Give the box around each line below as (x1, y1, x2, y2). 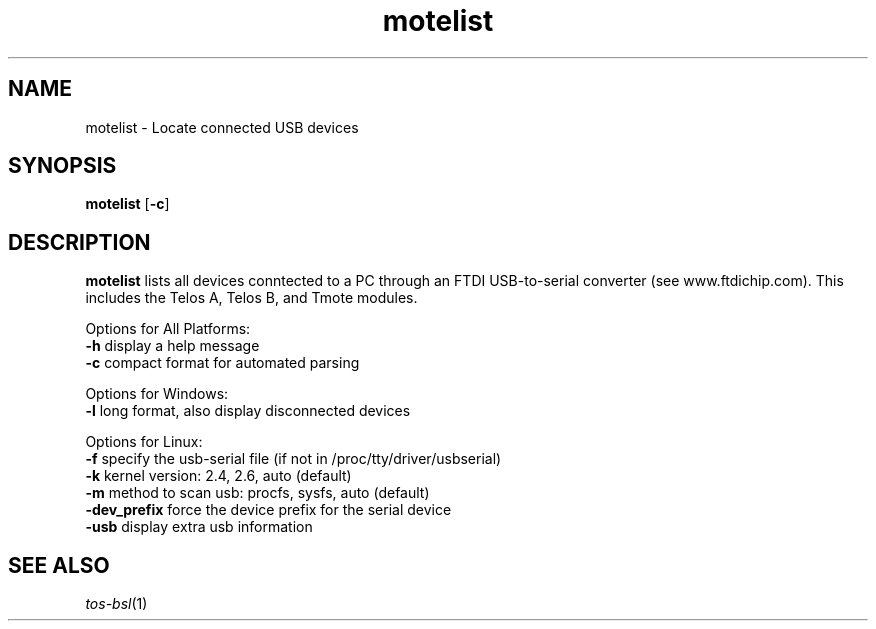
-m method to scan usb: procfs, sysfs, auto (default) (85, 484, 430, 502)
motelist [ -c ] (85, 195, 170, 213)
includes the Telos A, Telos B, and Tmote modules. (85, 289, 418, 307)
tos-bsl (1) (85, 595, 148, 613)
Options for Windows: (85, 385, 229, 403)
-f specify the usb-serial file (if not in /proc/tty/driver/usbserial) (85, 450, 502, 468)
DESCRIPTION (8, 229, 151, 255)
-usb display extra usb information (85, 518, 313, 536)
